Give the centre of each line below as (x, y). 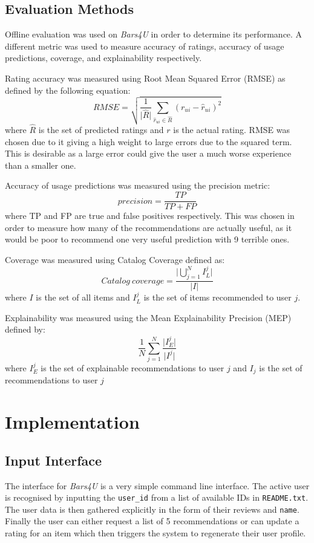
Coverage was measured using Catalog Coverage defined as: (115, 259)
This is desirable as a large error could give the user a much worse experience (148, 153)
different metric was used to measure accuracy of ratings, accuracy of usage (145, 46)
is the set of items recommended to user (218, 297)
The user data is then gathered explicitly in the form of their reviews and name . (152, 509)
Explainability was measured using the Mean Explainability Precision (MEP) (148, 317)
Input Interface (54, 460)
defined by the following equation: (68, 90)
